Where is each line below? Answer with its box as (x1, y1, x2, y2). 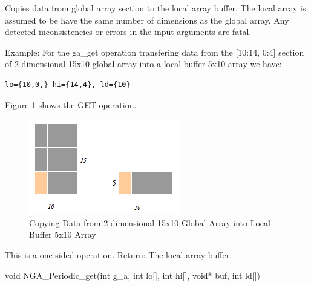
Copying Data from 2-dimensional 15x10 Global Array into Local (29, 216, 270, 229)
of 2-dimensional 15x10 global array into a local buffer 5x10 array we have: (5, 57, 282, 70)
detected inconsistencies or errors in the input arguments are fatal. (5, 25, 252, 38)
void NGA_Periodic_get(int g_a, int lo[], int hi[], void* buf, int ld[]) (5, 268, 260, 281)
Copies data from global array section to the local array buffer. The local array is (5, 2, 306, 14)
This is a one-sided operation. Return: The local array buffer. (5, 248, 232, 261)
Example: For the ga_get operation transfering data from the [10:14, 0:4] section (5, 45, 304, 58)
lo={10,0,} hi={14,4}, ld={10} (5, 80, 131, 89)
